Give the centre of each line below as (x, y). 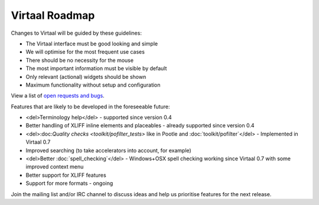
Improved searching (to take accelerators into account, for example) (108, 150)
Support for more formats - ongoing (69, 183)
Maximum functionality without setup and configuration (93, 85)
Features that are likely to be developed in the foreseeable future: (91, 107)
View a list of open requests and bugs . (58, 96)
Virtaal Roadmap (53, 15)
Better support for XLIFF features (66, 175)
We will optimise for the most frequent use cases (85, 52)
